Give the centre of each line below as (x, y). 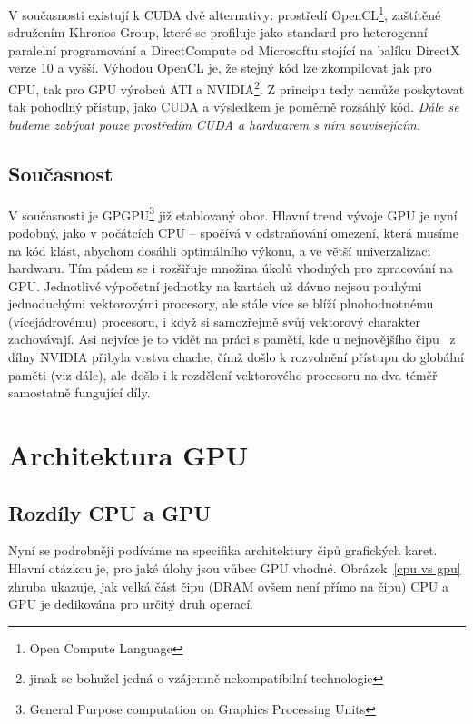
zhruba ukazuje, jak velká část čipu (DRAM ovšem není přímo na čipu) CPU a (228, 586)
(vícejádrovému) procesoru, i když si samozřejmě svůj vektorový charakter (215, 321)
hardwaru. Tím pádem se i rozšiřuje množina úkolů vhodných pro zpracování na (231, 268)
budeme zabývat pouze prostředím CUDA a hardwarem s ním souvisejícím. (215, 124)
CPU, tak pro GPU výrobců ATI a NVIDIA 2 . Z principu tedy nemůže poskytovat (236, 88)
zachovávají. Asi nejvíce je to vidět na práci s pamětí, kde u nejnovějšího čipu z (232, 339)
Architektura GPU (128, 455)
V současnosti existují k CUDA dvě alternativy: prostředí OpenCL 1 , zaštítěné (225, 13)
